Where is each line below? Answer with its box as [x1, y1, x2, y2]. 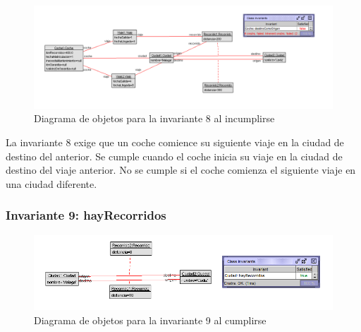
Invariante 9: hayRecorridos [6, 206, 166, 224]
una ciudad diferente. [6, 176, 97, 191]
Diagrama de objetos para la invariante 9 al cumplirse [34, 312, 267, 327]
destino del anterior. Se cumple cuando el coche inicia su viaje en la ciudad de [6, 148, 343, 163]
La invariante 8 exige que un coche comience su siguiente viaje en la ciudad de [6, 134, 344, 149]
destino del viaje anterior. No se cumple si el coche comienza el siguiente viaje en [6, 162, 356, 177]
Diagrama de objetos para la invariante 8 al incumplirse [34, 111, 275, 126]
